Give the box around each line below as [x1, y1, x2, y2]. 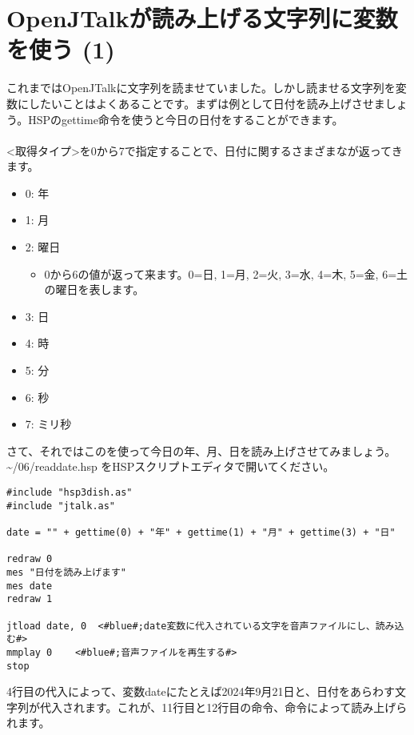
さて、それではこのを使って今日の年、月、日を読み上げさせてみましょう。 [6, 442, 396, 459]
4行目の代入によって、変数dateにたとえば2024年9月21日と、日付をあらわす [6, 683, 396, 700]
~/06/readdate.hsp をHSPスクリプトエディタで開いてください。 [6, 458, 335, 475]
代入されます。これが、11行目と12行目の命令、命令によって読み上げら [39, 698, 408, 715]
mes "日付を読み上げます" [6, 566, 126, 578]
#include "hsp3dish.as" [6, 487, 133, 498]
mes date [6, 580, 53, 592]
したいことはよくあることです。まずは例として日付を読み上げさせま [28, 94, 385, 111]
